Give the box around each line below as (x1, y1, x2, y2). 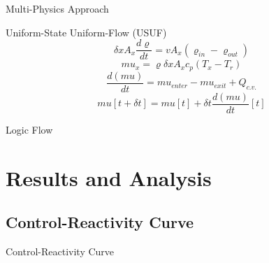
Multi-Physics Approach (6, 1, 109, 15)
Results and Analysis (6, 163, 212, 192)
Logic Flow (6, 122, 53, 136)
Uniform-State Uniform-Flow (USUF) (6, 24, 167, 39)
